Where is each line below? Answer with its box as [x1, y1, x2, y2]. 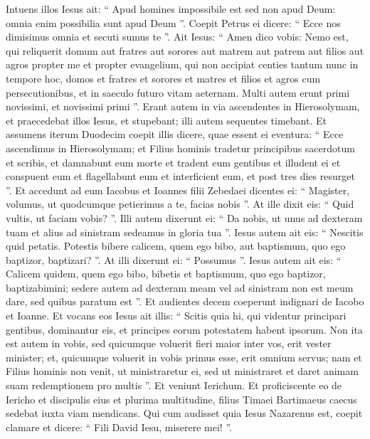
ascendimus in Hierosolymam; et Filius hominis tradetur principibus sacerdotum [6, 140, 355, 155]
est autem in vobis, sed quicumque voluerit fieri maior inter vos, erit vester [6, 336, 332, 351]
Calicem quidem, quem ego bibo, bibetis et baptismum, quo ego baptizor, [6, 266, 326, 281]
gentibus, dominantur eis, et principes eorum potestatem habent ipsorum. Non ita [6, 322, 363, 337]
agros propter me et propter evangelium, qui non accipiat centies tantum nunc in [6, 57, 359, 72]
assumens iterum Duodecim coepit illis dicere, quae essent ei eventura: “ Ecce [6, 127, 344, 142]
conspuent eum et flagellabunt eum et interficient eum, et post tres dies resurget [6, 169, 355, 184]
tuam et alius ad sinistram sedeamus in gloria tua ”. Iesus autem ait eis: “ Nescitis [6, 224, 364, 239]
